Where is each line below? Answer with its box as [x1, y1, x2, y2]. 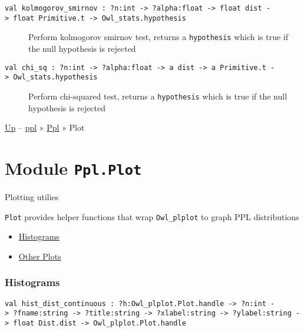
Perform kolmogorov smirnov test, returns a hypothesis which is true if [28, 31, 289, 43]
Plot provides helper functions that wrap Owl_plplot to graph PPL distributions [5, 210, 299, 223]
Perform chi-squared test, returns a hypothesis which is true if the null [28, 89, 288, 102]
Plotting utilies [5, 190, 59, 202]
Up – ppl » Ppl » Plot [5, 121, 85, 134]
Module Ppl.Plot [5, 155, 142, 180]
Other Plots [18, 250, 61, 262]
